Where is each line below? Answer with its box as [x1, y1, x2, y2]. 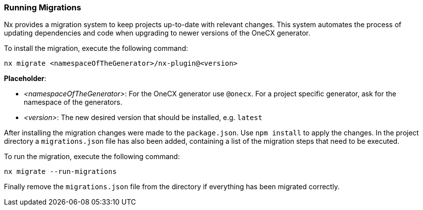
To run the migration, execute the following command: [4, 152, 180, 161]
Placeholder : [4, 74, 47, 83]
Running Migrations [4, 2, 81, 12]
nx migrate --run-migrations [4, 168, 117, 176]
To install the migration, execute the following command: [4, 44, 188, 53]
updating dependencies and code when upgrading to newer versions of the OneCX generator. [4, 29, 310, 38]
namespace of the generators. [24, 98, 122, 107]
